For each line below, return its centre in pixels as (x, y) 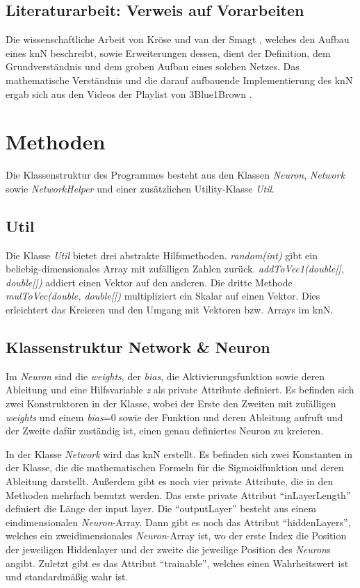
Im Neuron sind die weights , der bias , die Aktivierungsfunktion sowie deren (165, 376)
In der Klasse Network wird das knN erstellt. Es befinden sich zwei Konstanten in (179, 454)
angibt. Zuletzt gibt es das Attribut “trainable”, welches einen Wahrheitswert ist (177, 563)
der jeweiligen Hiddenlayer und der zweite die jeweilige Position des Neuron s (168, 549)
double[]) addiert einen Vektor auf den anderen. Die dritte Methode (149, 282)
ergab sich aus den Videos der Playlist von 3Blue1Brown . (129, 93)
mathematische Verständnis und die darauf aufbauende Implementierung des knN (179, 80)
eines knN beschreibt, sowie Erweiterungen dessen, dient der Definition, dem (168, 52)
